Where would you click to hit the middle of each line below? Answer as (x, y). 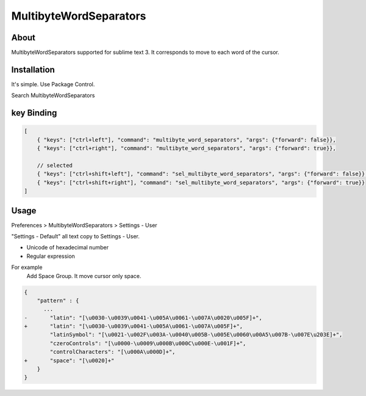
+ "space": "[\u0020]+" (69, 360)
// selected (55, 165)
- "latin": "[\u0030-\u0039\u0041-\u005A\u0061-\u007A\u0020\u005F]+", (143, 317)
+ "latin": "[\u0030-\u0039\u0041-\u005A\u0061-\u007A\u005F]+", (134, 326)
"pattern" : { (58, 300)
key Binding (34, 113)
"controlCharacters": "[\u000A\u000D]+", (113, 352)
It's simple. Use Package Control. (53, 84)
